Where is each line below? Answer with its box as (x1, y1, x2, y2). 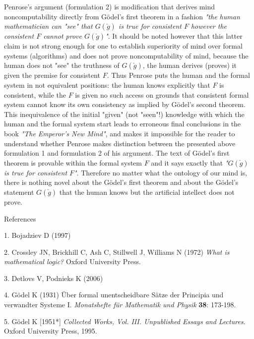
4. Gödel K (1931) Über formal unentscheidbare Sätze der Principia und (4, 289, 224, 300)
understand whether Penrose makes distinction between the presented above (4, 138, 236, 148)
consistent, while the (4, 89, 66, 100)
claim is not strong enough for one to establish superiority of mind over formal (4, 41, 243, 51)
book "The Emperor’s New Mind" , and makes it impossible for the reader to (4, 128, 235, 138)
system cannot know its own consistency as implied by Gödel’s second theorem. (4, 99, 246, 110)
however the (190, 21, 227, 31)
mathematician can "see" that (4, 21, 93, 31)
